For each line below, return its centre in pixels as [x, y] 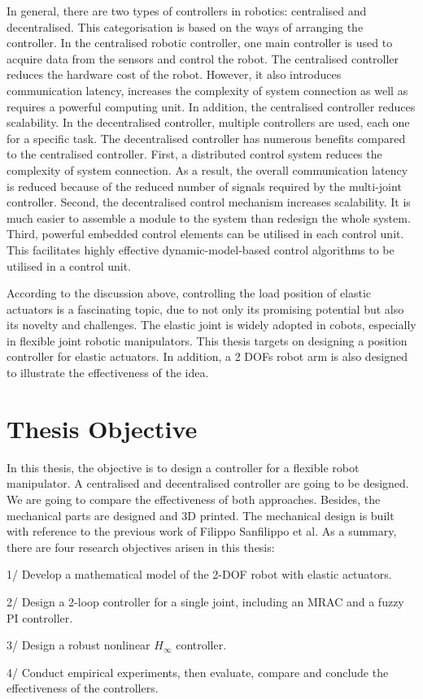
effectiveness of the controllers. [83, 688]
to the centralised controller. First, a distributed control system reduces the [194, 154]
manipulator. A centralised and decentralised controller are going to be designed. [208, 483]
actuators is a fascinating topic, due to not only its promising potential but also [205, 308]
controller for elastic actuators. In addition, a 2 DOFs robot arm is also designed [207, 356]
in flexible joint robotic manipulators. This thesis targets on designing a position [207, 340]
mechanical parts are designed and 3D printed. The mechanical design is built [201, 515]
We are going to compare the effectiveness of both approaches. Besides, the [194, 499]
